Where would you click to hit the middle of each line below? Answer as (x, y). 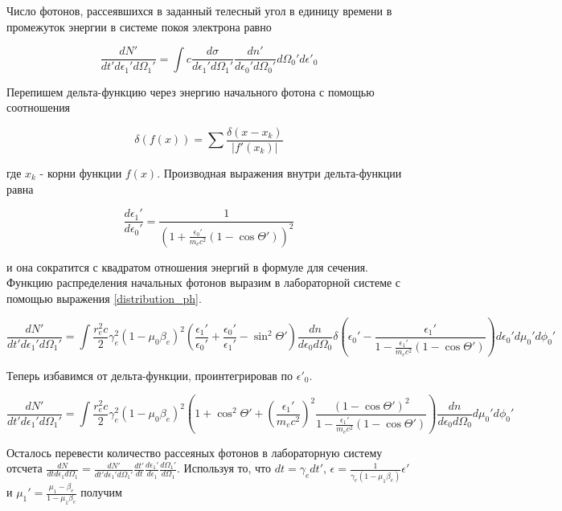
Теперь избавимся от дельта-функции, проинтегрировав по (150, 375)
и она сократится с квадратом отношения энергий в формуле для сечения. (187, 266)
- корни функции (81, 172)
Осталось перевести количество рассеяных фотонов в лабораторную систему (195, 452)
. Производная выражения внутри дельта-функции (279, 172)
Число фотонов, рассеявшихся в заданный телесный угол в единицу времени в (199, 10)
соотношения (39, 107)
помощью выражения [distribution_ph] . (104, 298)
